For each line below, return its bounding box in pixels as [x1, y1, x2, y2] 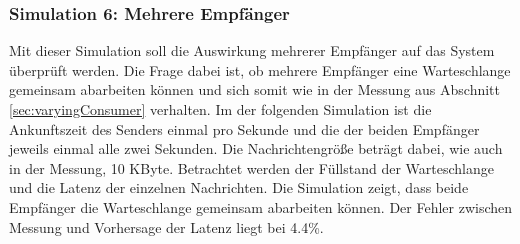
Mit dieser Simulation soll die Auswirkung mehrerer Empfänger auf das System [9, 40, 495, 61]
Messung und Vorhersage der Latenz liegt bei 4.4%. [9, 216, 324, 237]
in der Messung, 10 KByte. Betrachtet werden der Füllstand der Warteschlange [9, 157, 494, 178]
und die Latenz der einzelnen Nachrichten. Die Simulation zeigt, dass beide [9, 177, 469, 198]
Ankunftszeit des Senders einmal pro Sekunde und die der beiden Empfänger [9, 118, 480, 139]
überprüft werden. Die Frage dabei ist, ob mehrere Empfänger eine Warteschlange [9, 59, 511, 80]
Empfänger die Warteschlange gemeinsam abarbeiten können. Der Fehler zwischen [9, 196, 513, 217]
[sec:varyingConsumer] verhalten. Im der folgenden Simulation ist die [9, 99, 432, 119]
